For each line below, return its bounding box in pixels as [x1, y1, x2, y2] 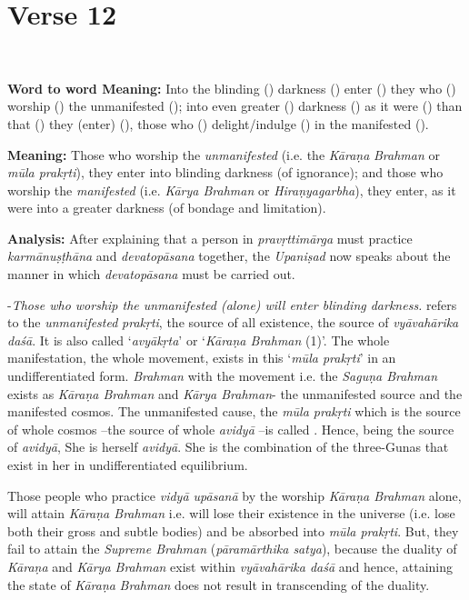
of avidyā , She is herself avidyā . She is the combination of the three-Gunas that [7, 437, 449, 456]
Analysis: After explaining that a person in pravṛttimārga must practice [7, 228, 413, 247]
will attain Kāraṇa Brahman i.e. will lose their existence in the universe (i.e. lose [7, 504, 455, 523]
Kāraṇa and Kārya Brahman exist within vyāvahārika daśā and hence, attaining [7, 556, 453, 575]
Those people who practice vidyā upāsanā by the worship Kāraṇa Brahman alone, [7, 485, 462, 505]
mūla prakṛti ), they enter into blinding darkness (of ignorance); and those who [7, 163, 444, 182]
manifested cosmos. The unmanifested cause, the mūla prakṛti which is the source [7, 402, 461, 421]
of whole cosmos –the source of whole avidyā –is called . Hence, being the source [7, 419, 454, 438]
